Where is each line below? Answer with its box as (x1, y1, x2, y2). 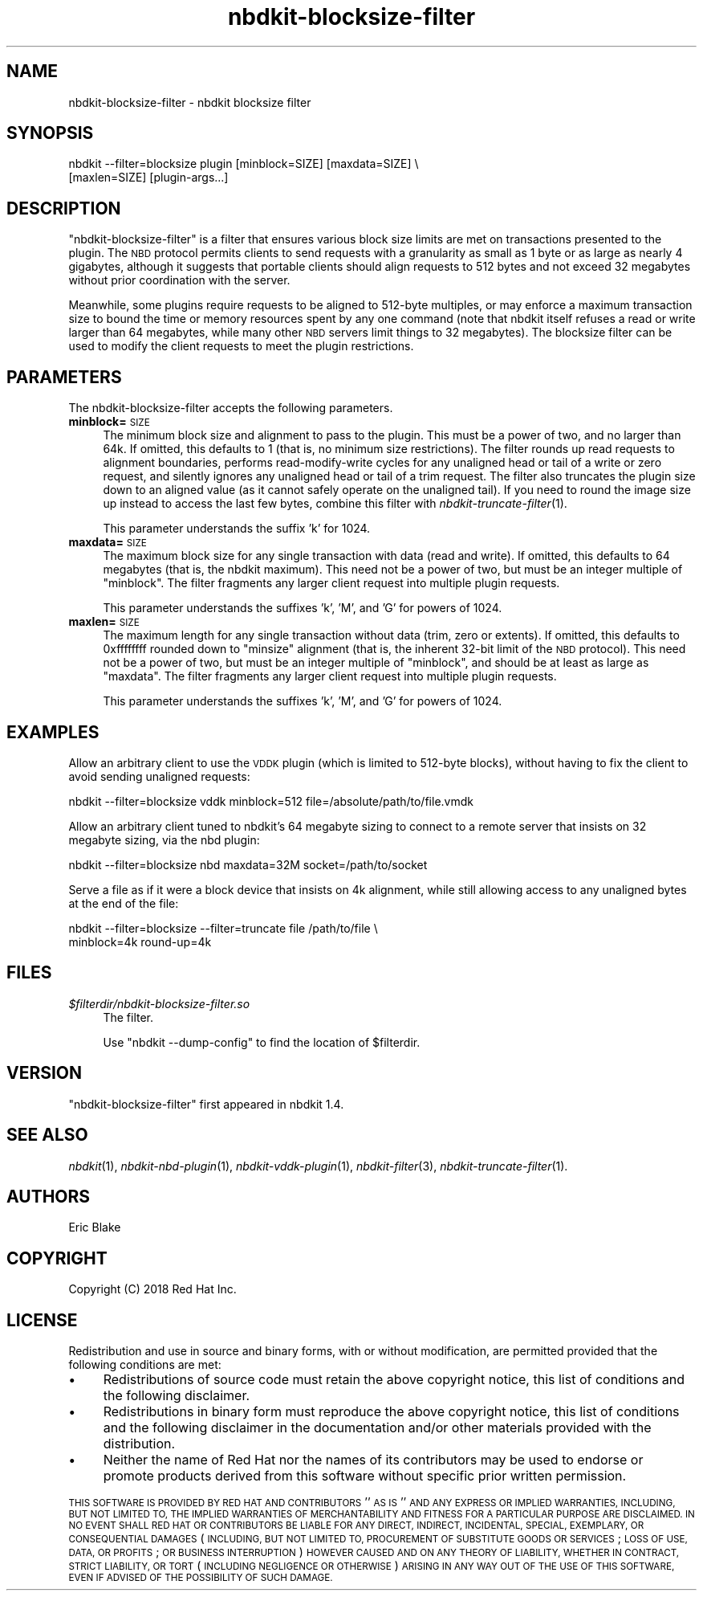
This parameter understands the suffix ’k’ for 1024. (103, 521, 371, 536)
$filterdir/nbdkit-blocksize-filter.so (68, 996, 250, 1011)
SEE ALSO (6, 1125, 88, 1146)
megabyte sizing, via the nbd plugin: (68, 832, 260, 847)
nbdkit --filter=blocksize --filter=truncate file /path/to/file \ (68, 921, 378, 935)
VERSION (6, 1063, 83, 1084)
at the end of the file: (68, 896, 179, 910)
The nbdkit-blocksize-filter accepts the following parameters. (68, 401, 393, 415)
